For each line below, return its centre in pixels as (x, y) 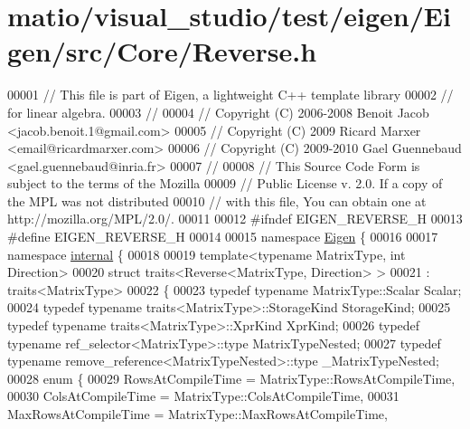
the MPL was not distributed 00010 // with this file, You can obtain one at (217, 200)
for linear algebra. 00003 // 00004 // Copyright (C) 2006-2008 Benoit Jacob (218, 112)
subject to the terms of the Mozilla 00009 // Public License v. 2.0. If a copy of (225, 183)
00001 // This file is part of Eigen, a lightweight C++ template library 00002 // (230, 95)
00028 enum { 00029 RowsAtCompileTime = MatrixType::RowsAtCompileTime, (231, 378)
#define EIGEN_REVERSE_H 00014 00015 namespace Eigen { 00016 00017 (223, 237)
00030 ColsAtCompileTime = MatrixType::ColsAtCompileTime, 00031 (203, 396)
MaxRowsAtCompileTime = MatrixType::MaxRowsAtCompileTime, (197, 414)
